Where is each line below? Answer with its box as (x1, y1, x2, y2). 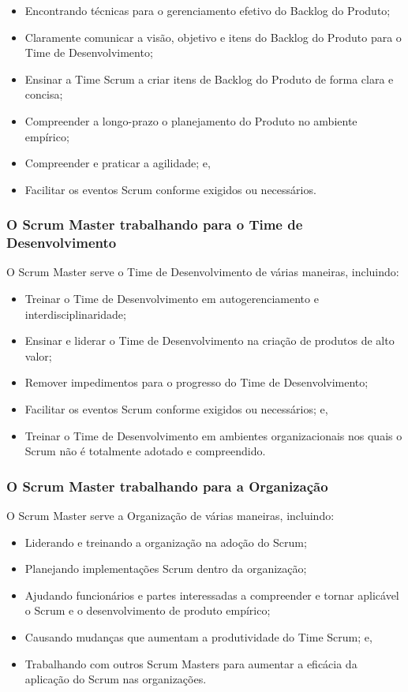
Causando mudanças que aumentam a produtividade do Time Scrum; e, (24, 629, 372, 645)
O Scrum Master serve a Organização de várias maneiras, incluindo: (6, 507, 335, 524)
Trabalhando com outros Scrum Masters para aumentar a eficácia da (24, 655, 357, 671)
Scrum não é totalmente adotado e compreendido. (24, 443, 266, 459)
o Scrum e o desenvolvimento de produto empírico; (24, 602, 271, 619)
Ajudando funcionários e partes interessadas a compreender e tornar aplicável (24, 586, 399, 603)
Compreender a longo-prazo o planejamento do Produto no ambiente (24, 112, 357, 129)
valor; (24, 347, 52, 364)
